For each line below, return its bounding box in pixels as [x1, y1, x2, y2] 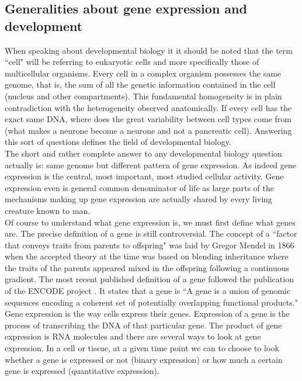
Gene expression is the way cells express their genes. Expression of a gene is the [5, 307, 290, 320]
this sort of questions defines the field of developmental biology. [5, 136, 231, 148]
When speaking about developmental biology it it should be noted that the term [5, 44, 293, 56]
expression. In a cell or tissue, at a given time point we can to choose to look [5, 342, 279, 354]
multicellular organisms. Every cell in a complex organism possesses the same [5, 67, 282, 79]
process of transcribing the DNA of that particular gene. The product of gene [5, 318, 282, 331]
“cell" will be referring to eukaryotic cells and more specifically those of [5, 56, 259, 68]
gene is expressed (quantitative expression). [5, 365, 159, 377]
